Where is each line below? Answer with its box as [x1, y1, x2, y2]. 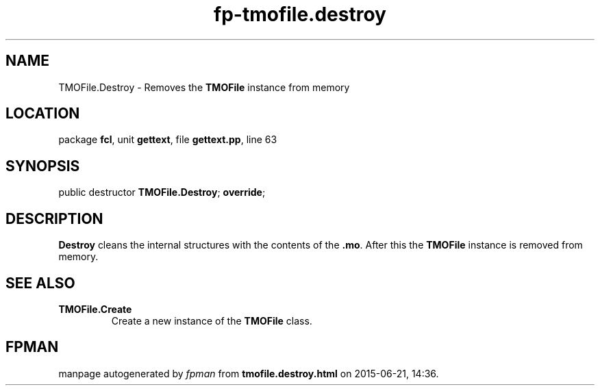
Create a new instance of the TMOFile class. [111, 314, 312, 327]
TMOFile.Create [58, 303, 132, 315]
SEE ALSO [5, 274, 75, 292]
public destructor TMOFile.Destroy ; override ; [58, 186, 266, 199]
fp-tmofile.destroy [214, 3, 386, 26]
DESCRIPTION [5, 210, 103, 227]
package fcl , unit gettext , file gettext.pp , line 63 [58, 134, 277, 146]
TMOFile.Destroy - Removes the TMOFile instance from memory [58, 81, 350, 93]
